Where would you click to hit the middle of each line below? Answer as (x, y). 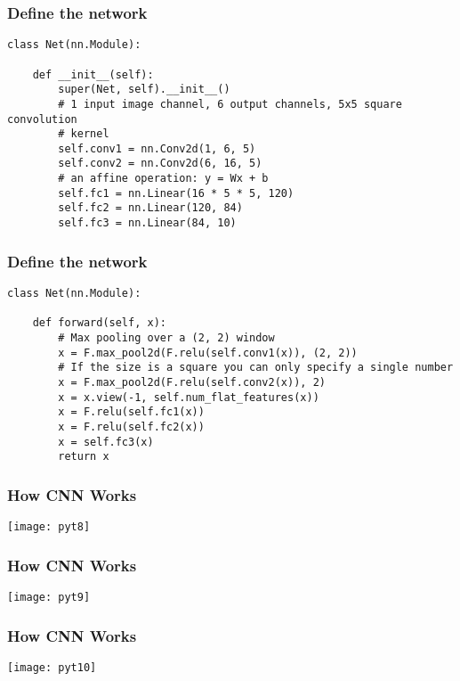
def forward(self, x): (99, 323)
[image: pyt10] (52, 667)
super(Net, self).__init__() (144, 90)
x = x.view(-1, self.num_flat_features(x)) (189, 397)
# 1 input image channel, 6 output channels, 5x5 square (230, 104)
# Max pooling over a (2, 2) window (166, 337)
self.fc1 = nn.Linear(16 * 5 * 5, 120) (176, 193)
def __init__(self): (93, 74)
